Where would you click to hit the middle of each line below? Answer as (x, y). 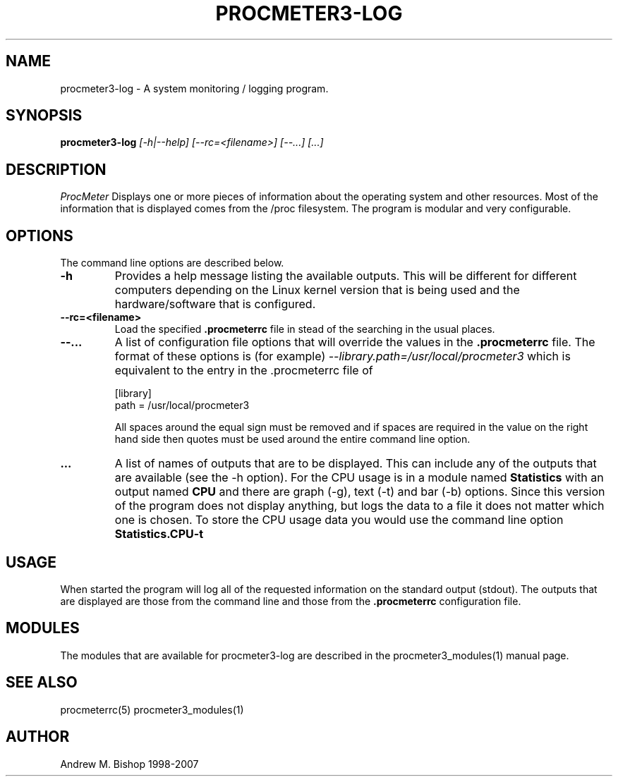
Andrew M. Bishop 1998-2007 (129, 764)
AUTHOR (38, 737)
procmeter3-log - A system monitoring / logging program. (194, 88)
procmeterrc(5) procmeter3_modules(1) (152, 709)
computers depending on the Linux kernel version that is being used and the (317, 290)
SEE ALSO (42, 683)
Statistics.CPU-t (159, 534)
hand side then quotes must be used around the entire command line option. (292, 439)
